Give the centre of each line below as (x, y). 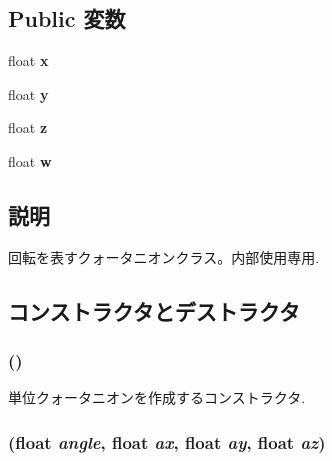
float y (28, 93)
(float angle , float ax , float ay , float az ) (167, 441)
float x (28, 60)
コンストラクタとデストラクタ (154, 310)
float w (30, 160)
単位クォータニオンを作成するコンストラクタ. (157, 397)
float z (28, 127)
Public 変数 (67, 18)
